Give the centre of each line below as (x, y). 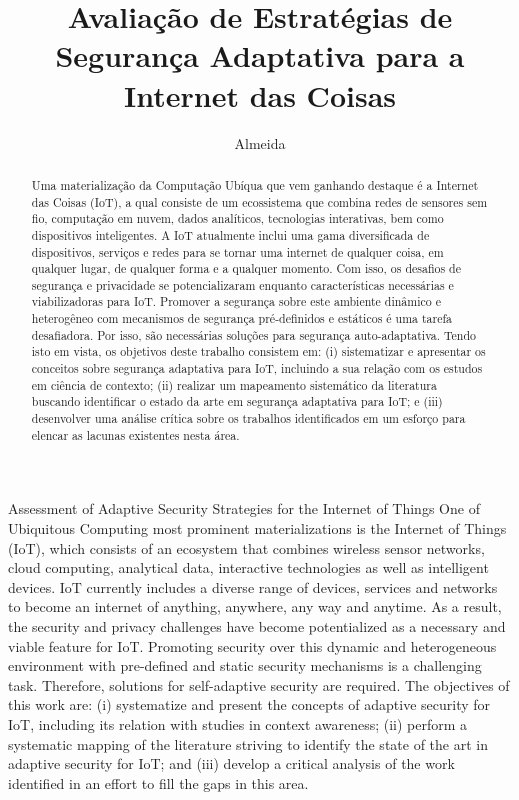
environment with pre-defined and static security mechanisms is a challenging (245, 665)
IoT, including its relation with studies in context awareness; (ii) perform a (238, 723)
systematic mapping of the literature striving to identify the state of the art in (248, 743)
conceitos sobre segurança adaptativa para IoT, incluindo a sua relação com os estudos (257, 368)
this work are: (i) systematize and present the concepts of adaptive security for (249, 704)
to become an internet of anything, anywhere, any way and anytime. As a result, (255, 606)
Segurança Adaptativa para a (260, 55)
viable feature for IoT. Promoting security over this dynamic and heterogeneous (252, 645)
